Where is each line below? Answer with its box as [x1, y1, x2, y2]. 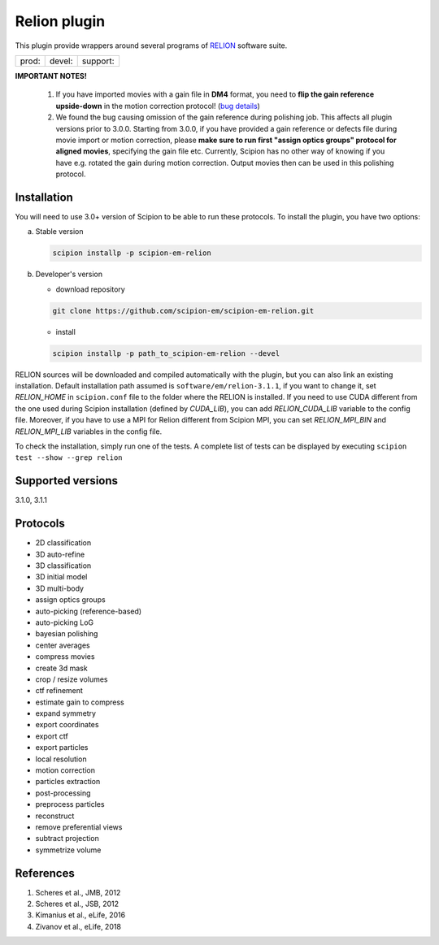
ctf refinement [35, 686, 83, 696]
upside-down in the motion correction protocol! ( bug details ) [55, 101, 260, 111]
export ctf [35, 731, 68, 741]
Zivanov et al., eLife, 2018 [35, 921, 122, 931]
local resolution [35, 754, 87, 764]
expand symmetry [35, 709, 97, 718]
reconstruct [35, 811, 75, 821]
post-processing [35, 788, 91, 798]
